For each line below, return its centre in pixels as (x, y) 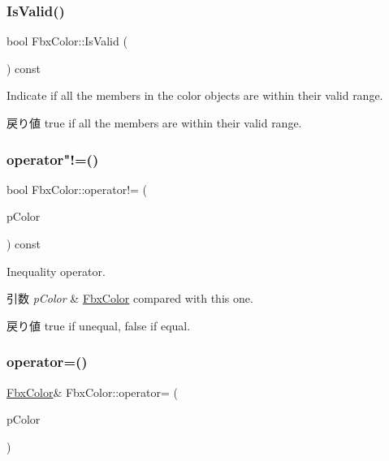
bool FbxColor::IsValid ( (67, 41)
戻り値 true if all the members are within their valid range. (154, 123)
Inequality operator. (56, 271)
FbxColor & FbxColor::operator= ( (92, 392)
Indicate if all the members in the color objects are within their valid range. (195, 95)
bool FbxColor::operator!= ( (77, 189)
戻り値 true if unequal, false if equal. (99, 325)
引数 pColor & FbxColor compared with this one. (130, 298)
